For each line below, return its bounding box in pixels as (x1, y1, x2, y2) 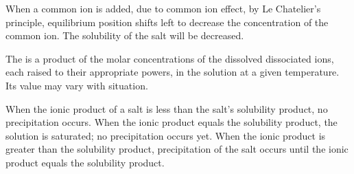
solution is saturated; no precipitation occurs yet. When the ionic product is (5, 128, 326, 142)
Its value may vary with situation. (5, 78, 148, 92)
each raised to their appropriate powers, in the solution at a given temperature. (5, 65, 340, 79)
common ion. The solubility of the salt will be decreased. (5, 28, 244, 43)
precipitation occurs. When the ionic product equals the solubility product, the (5, 115, 338, 129)
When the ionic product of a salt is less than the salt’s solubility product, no (5, 101, 328, 116)
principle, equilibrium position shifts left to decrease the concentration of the (5, 14, 329, 29)
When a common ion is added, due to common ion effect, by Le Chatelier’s (5, 1, 321, 15)
